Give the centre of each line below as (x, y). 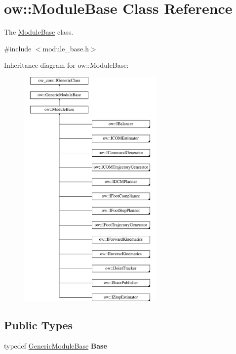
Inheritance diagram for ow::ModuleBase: (66, 65)
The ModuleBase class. (39, 32)
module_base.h (66, 48)
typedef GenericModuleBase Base (56, 346)
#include (18, 48)
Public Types (39, 325)
